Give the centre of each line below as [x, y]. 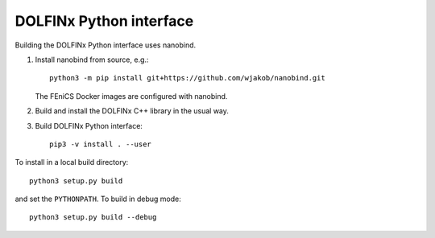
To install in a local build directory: [72, 162]
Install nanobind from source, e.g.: [92, 59]
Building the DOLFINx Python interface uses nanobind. [106, 45]
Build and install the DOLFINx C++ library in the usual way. [132, 111]
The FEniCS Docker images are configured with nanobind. [131, 96]
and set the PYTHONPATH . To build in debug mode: [98, 199]
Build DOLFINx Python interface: [89, 125]
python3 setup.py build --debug [93, 217]
